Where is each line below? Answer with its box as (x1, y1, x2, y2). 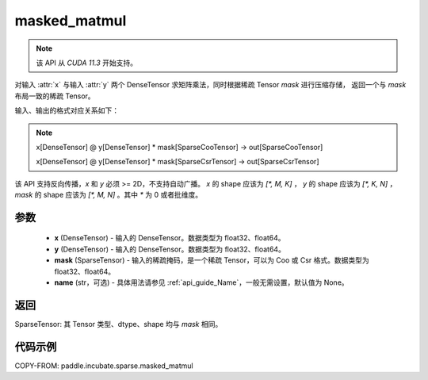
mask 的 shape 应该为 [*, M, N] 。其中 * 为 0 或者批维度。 (14, 190, 202, 200)
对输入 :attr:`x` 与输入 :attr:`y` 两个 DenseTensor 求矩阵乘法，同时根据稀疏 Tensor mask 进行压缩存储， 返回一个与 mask (14, 80, 407, 90)
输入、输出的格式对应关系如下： (14, 106, 119, 115)
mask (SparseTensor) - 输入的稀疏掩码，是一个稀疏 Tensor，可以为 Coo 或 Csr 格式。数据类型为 (54, 255, 370, 265)
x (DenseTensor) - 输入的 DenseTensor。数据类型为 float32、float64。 (54, 233, 285, 243)
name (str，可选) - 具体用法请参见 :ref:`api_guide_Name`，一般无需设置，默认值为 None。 (54, 278, 349, 287)
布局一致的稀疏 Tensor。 (14, 91, 95, 101)
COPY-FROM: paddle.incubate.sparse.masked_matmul (14, 361, 193, 370)
